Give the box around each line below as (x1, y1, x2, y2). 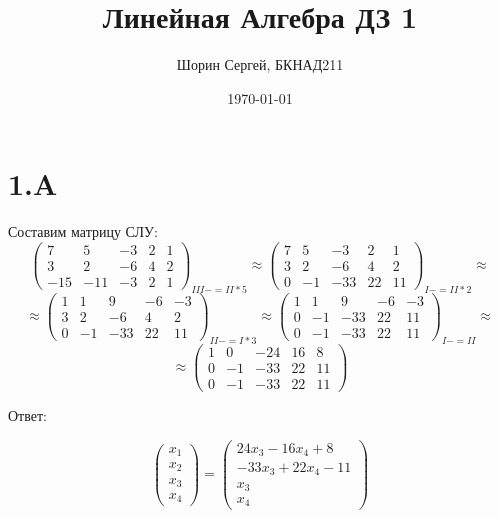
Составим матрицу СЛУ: (8, 221, 158, 242)
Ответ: (8, 404, 47, 425)
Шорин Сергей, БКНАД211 (176, 54, 344, 75)
